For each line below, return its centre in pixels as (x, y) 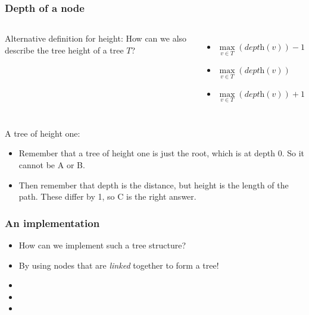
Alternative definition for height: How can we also (96, 38)
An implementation (52, 223)
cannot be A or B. (52, 165)
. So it (293, 153)
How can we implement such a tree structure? (102, 245)
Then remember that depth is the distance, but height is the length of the (154, 185)
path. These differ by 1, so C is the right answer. (107, 196)
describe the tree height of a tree (64, 50)
